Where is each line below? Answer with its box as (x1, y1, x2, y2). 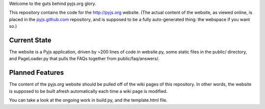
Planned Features (9, 68, 64, 77)
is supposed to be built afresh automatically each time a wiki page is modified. (9, 88, 168, 94)
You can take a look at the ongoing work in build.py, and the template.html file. (9, 97, 168, 103)
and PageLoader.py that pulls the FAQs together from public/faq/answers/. (9, 56, 159, 62)
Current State (9, 36, 52, 44)
